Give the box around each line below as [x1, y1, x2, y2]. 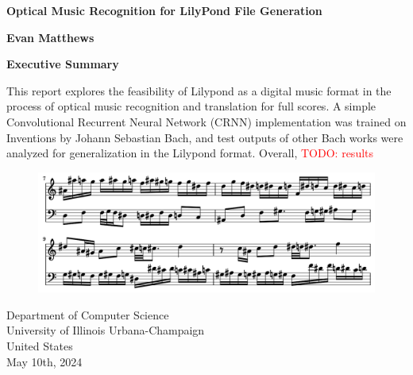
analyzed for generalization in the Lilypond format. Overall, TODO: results [6, 145, 374, 161]
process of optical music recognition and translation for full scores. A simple [6, 98, 376, 114]
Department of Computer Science [6, 306, 169, 323]
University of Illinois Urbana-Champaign [6, 322, 205, 338]
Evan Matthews [6, 29, 95, 45]
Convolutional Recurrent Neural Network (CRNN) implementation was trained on [6, 113, 407, 130]
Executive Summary [6, 56, 119, 72]
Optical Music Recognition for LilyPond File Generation [6, 2, 322, 18]
